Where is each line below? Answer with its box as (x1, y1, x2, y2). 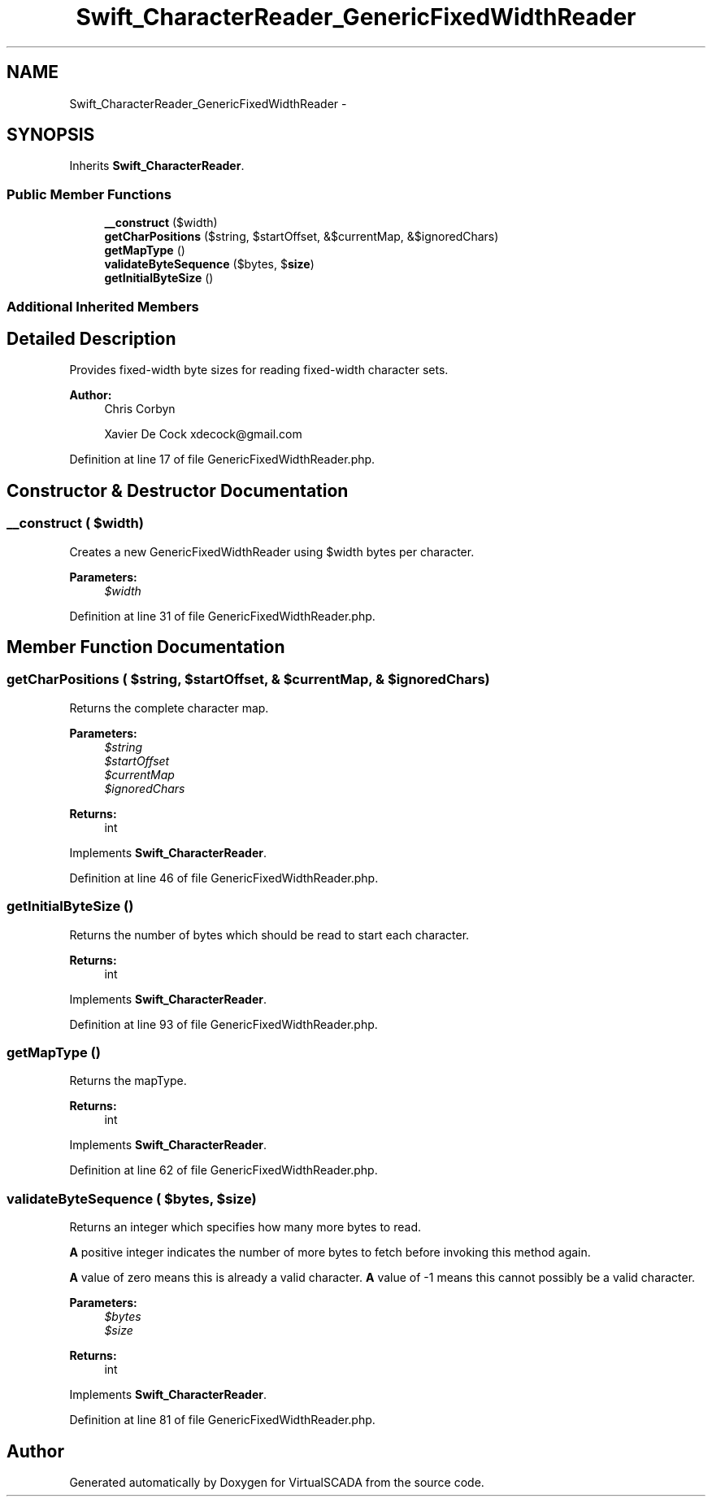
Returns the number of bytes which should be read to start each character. (69, 927, 470, 942)
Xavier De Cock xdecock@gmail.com (104, 427, 302, 442)
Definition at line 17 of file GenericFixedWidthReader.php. (69, 452, 376, 467)
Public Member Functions (7, 185, 171, 203)
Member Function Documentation (7, 637, 285, 658)
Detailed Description (7, 328, 176, 349)
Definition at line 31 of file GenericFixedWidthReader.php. (69, 608, 376, 623)
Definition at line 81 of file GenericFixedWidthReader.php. (69, 1413, 376, 1427)
